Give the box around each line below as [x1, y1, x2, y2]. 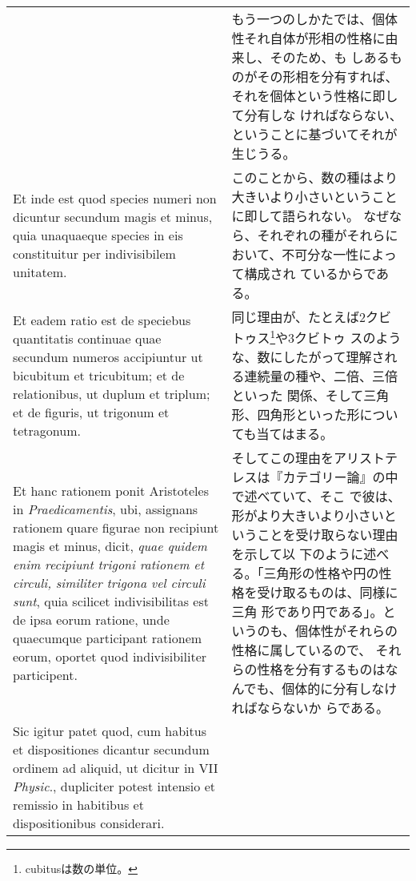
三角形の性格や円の [263, 564, 379, 583]
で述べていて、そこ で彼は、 [231, 487, 401, 506]
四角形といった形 [257, 405, 360, 424]
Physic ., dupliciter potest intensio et [13, 777, 215, 796]
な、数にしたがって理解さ [231, 348, 385, 367]
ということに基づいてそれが [231, 125, 398, 143]
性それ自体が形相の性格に [231, 29, 386, 47]
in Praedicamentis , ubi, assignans [13, 499, 198, 518]
